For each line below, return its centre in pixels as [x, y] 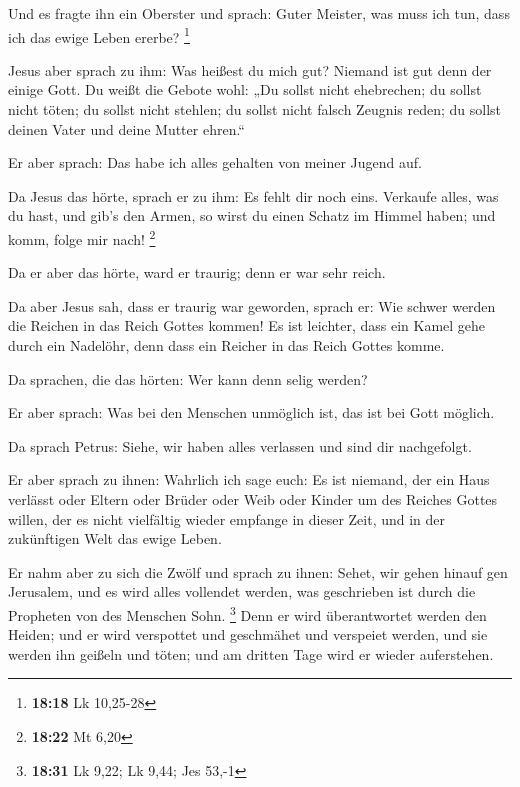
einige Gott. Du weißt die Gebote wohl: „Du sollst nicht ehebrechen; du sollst [245, 89]
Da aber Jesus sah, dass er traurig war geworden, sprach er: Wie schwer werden [252, 305]
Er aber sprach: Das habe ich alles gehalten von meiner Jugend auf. [215, 162]
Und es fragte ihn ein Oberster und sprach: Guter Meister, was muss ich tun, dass [259, 13]
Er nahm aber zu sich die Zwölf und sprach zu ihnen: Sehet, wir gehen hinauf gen [258, 571]
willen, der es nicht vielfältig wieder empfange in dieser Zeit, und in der [227, 518]
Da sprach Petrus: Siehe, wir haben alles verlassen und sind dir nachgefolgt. [240, 445]
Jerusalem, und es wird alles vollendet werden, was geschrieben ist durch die [242, 591]
